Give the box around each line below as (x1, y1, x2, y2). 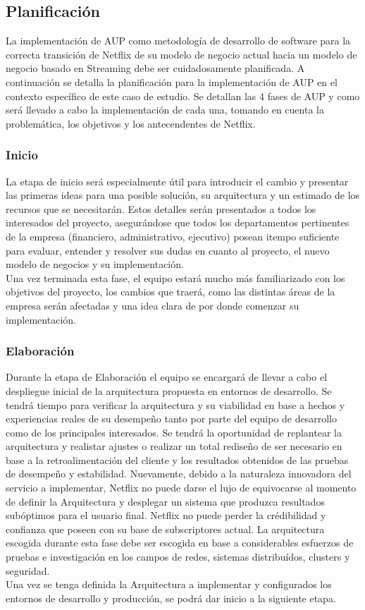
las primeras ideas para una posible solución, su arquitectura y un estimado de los (6, 188, 360, 202)
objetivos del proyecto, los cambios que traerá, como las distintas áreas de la (6, 284, 335, 299)
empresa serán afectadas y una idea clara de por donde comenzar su (6, 298, 299, 312)
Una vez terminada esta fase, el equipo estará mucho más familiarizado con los (6, 270, 345, 285)
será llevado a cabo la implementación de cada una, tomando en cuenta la (6, 102, 324, 117)
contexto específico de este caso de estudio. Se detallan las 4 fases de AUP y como (6, 88, 360, 103)
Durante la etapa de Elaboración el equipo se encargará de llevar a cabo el (6, 370, 328, 384)
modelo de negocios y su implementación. (6, 257, 184, 272)
